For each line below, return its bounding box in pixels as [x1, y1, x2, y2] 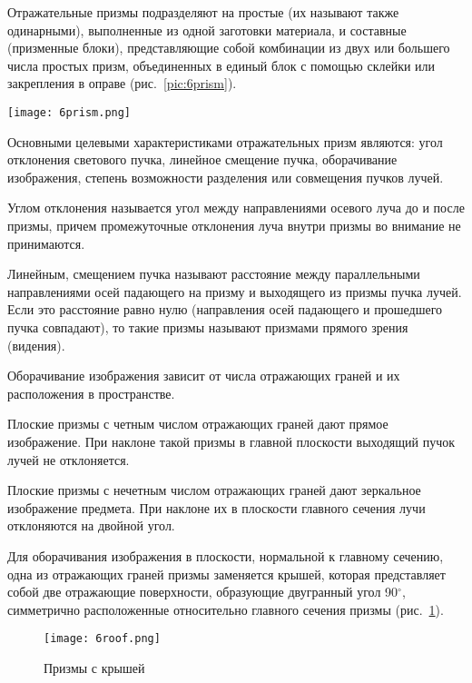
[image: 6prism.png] [7, 105, 132, 119]
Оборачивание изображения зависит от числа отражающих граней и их [7, 366, 400, 385]
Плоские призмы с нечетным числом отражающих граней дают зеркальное [7, 480, 421, 500]
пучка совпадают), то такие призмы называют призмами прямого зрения [7, 317, 408, 336]
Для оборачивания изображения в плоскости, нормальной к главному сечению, [7, 546, 444, 565]
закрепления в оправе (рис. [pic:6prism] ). [7, 74, 237, 93]
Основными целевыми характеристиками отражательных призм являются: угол [7, 132, 443, 151]
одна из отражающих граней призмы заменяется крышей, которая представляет [7, 564, 446, 583]
